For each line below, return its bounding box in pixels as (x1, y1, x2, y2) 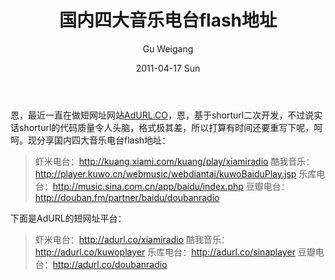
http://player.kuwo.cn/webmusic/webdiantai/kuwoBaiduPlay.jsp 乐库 (34, 167, 317, 180)
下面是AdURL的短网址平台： (10, 212, 127, 224)
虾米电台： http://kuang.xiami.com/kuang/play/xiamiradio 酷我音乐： (34, 155, 315, 167)
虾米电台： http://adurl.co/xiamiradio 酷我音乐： (34, 233, 230, 245)
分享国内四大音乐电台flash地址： (36, 134, 172, 146)
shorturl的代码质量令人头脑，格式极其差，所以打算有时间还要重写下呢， (18, 121, 315, 133)
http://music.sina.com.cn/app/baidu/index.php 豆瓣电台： (52, 180, 290, 192)
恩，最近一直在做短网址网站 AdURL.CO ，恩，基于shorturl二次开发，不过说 (10, 109, 315, 121)
